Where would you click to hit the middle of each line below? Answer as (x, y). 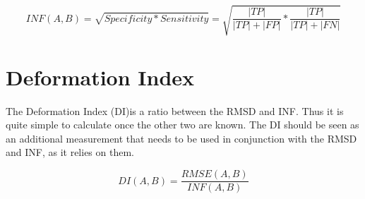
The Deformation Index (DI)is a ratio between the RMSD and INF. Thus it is (175, 110)
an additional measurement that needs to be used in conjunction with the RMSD (181, 138)
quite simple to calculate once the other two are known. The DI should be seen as (182, 125)
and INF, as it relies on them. (70, 152)
